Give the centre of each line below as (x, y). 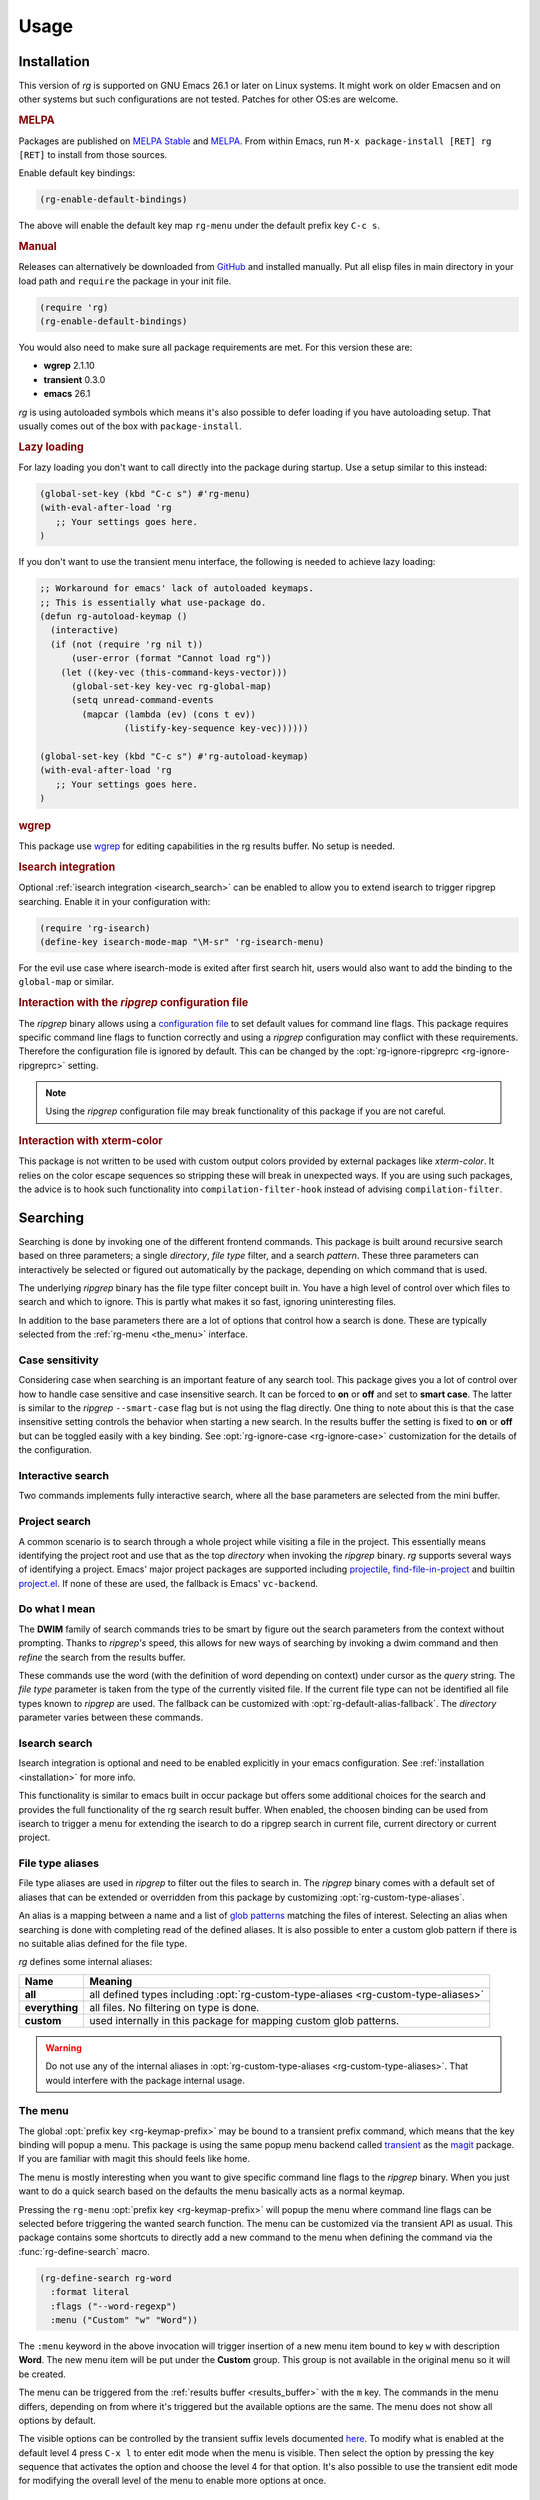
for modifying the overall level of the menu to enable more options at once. (172, 2481)
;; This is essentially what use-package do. (153, 602)
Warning (63, 2047)
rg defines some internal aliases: (85, 1962)
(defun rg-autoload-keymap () (113, 616)
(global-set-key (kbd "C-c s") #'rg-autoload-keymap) (174, 756)
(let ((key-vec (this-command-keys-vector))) (174, 672)
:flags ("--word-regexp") (113, 2306)
